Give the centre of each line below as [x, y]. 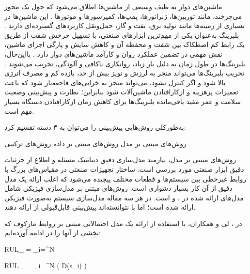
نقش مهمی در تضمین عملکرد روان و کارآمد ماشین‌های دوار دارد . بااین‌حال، [114, 53]
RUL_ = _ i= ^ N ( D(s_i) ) [46, 265]
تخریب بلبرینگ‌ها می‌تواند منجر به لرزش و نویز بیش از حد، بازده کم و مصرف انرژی [125, 73]
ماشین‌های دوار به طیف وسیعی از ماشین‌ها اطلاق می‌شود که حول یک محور [113, 6]
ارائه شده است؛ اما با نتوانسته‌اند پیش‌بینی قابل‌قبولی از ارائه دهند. [100, 207]
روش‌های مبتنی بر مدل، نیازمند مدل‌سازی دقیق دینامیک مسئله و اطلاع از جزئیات [120, 160]
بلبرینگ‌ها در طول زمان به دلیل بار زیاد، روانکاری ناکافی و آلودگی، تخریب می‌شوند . [125, 63]
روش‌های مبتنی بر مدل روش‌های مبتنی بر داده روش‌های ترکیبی [95, 143]
